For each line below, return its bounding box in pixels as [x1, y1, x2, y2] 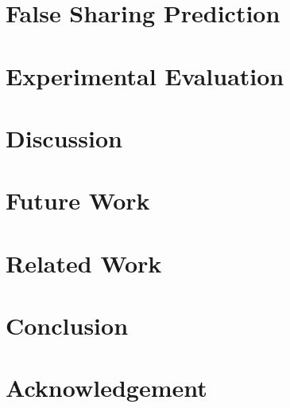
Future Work [6, 184, 150, 217]
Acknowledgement [6, 371, 207, 404]
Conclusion [6, 309, 129, 342]
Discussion [6, 121, 122, 154]
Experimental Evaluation [6, 59, 284, 92]
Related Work [6, 246, 162, 279]
